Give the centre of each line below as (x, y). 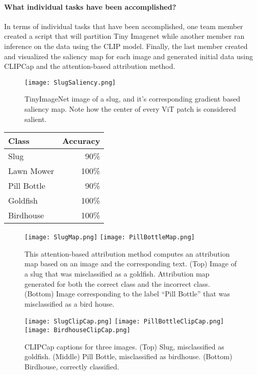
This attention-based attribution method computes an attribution (127, 253)
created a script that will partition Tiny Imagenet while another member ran (124, 36)
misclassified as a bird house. (70, 303)
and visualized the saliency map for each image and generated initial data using (128, 56)
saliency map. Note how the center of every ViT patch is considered (130, 109)
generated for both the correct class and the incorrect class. (117, 283)
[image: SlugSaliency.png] (70, 82)
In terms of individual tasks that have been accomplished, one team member (124, 26)
